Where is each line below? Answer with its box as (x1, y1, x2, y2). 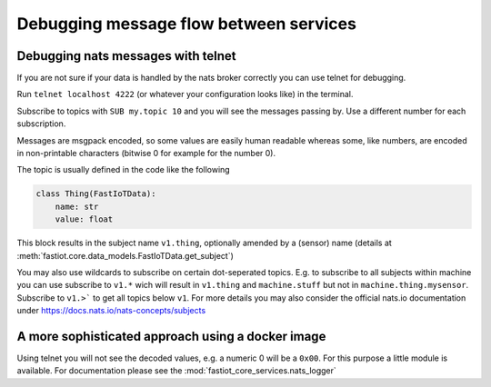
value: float (55, 214, 114, 224)
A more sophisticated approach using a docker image (16, 328, 326, 344)
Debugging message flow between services (16, 14, 356, 34)
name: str (55, 201, 99, 212)
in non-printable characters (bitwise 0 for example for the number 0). (16, 148, 276, 159)
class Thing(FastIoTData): (35, 189, 156, 199)
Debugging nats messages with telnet (16, 48, 236, 64)
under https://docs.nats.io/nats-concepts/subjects (16, 305, 206, 316)
